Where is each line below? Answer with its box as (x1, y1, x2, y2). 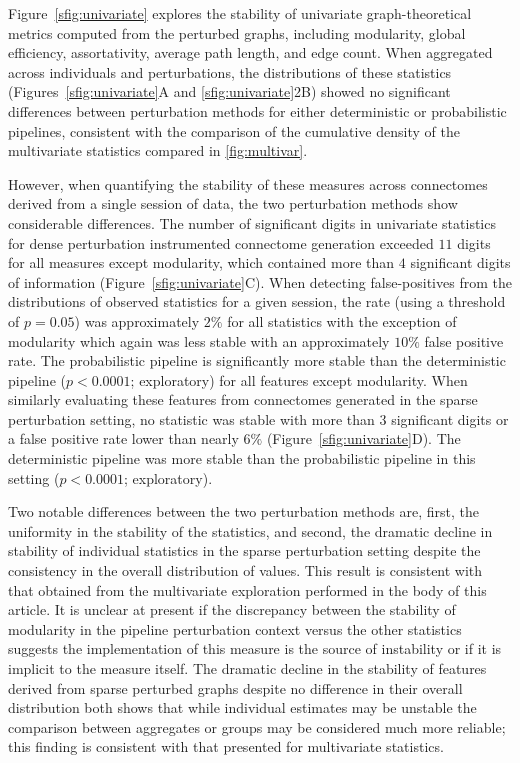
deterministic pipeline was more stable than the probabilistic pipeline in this (8, 448, 476, 469)
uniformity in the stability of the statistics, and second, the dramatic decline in (8, 520, 493, 541)
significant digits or (391, 408, 509, 429)
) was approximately (74, 310, 200, 331)
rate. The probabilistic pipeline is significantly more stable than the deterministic (8, 350, 506, 371)
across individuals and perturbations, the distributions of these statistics (8, 61, 452, 82)
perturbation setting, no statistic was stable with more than (8, 408, 375, 429)
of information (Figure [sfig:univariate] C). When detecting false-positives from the (8, 271, 512, 292)
